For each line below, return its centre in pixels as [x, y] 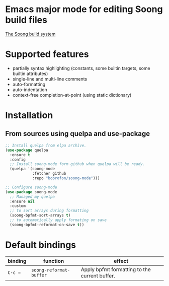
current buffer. [98, 275]
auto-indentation [30, 90]
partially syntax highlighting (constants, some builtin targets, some [81, 68]
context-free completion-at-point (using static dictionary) [72, 95]
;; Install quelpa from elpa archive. [46, 145]
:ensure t [20, 155]
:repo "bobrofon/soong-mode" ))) [66, 178]
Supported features [47, 54]
